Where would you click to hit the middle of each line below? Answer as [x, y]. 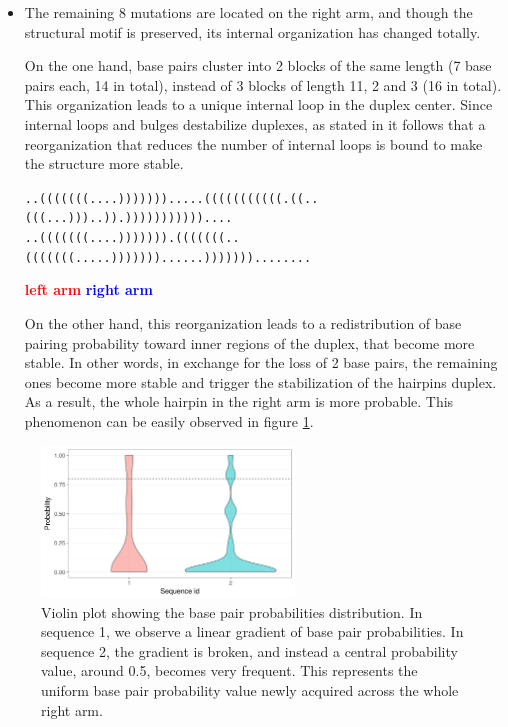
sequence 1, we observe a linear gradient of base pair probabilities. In [252, 631]
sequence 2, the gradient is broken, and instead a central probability [249, 650]
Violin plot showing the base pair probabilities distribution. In [232, 611]
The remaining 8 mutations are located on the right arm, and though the [248, 12]
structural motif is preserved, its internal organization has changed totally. [252, 31]
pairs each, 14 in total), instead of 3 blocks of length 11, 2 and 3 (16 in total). [263, 84]
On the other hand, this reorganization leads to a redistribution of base [243, 322]
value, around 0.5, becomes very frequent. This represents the [229, 670]
